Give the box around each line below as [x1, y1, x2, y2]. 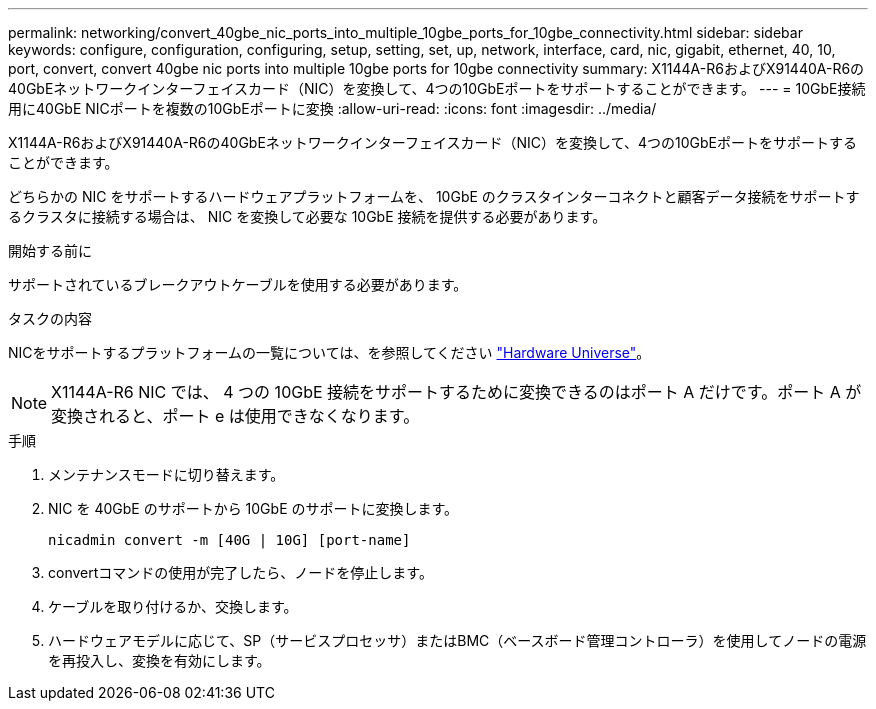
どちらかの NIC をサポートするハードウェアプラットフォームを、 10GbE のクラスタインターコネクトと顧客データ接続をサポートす [8, 188, 860, 205]
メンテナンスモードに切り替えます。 [48, 466, 285, 483]
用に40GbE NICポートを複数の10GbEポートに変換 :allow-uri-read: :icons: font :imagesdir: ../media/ [8, 100, 657, 117]
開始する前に [8, 242, 92, 259]
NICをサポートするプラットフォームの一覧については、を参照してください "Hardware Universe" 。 [8, 344, 651, 361]
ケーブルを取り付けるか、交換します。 [48, 598, 298, 615]
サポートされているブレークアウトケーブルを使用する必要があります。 [8, 276, 468, 293]
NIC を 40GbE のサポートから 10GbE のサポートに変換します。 [48, 500, 459, 517]
